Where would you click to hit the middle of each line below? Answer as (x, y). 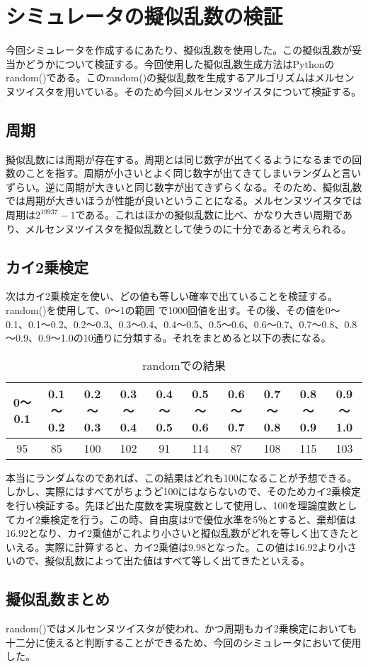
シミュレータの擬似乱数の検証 (144, 16)
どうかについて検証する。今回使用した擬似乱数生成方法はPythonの (180, 63)
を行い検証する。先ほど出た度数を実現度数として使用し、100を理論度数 (172, 505)
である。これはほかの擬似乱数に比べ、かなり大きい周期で (209, 215)
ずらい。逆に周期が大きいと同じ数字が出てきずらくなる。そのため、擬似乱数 (184, 186)
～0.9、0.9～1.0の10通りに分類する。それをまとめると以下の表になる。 (168, 338)
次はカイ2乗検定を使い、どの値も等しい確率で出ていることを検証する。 (172, 296)
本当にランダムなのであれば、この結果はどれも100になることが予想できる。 (182, 477)
